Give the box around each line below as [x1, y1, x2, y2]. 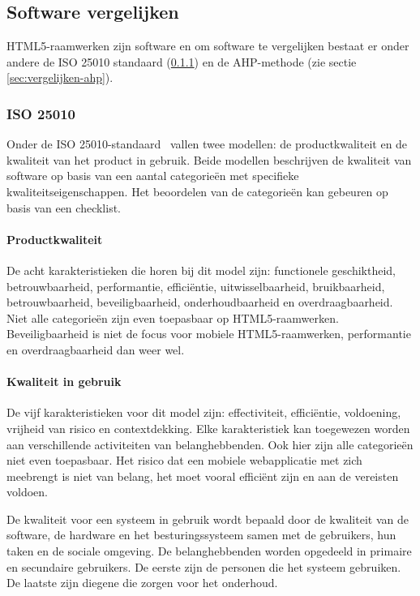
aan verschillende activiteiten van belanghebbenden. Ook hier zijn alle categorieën [6, 435, 414, 452]
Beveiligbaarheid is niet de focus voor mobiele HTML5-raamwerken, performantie [6, 325, 411, 342]
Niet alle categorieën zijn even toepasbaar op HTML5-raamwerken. [6, 309, 339, 326]
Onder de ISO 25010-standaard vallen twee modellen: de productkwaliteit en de [6, 135, 408, 152]
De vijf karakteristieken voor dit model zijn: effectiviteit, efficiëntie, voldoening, [6, 404, 401, 421]
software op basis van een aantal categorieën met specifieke [6, 167, 299, 184]
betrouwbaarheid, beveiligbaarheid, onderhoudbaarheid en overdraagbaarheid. [6, 294, 393, 311]
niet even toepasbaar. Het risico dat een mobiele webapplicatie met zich [6, 452, 362, 469]
